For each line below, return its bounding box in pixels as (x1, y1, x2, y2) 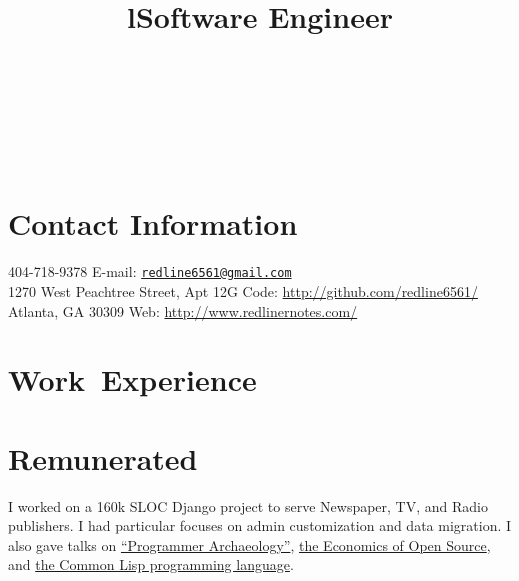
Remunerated (8, 437, 198, 478)
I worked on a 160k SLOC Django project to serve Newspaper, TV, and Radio (8, 495, 488, 516)
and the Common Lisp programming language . (8, 554, 294, 575)
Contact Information (8, 203, 298, 244)
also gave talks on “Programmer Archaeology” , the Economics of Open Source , (8, 534, 491, 555)
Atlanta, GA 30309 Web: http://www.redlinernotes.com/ (8, 300, 358, 321)
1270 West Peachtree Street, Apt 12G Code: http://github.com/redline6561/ (8, 280, 478, 301)
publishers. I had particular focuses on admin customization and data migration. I (8, 515, 512, 536)
